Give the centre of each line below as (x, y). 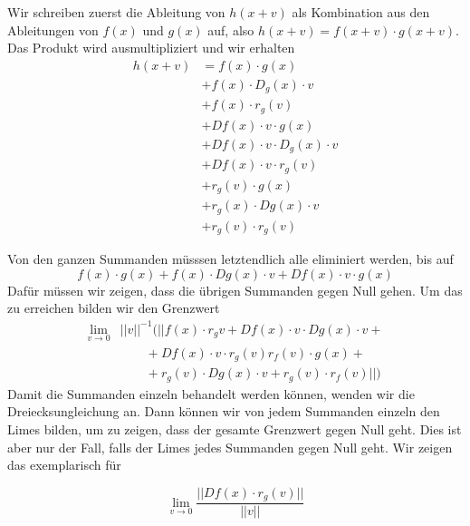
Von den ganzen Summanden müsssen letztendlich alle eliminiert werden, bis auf (230, 259)
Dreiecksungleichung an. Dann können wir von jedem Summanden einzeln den (224, 411)
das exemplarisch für (64, 465)
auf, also (231, 29)
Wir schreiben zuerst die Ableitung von (116, 12)
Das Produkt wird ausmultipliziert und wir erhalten (151, 48)
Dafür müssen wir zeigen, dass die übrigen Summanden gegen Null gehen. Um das (235, 290)
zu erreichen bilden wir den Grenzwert (114, 308)
